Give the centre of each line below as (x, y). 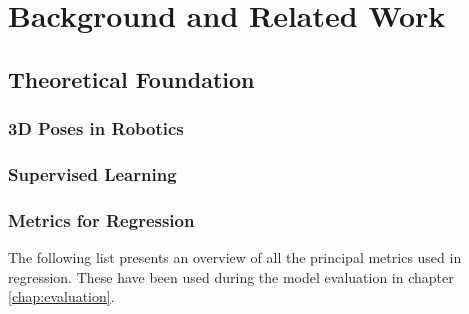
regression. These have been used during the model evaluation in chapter (231, 276)
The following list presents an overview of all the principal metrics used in (235, 257)
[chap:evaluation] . (61, 296)
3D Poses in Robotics (96, 128)
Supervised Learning (92, 173)
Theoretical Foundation (131, 78)
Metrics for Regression (101, 219)
